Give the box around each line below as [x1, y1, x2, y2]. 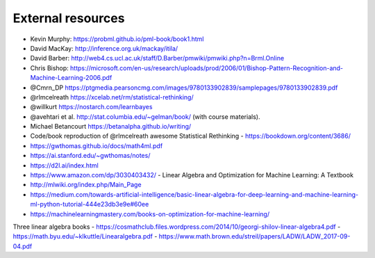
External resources [12, 10, 125, 26]
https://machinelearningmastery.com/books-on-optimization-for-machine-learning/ [30, 209, 270, 218]
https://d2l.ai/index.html [30, 161, 99, 170]
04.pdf [12, 242, 33, 250]
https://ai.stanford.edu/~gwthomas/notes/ [30, 152, 151, 160]
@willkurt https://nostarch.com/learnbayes [30, 103, 153, 111]
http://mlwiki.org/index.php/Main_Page [30, 181, 142, 189]
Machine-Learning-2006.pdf [30, 74, 112, 82]
